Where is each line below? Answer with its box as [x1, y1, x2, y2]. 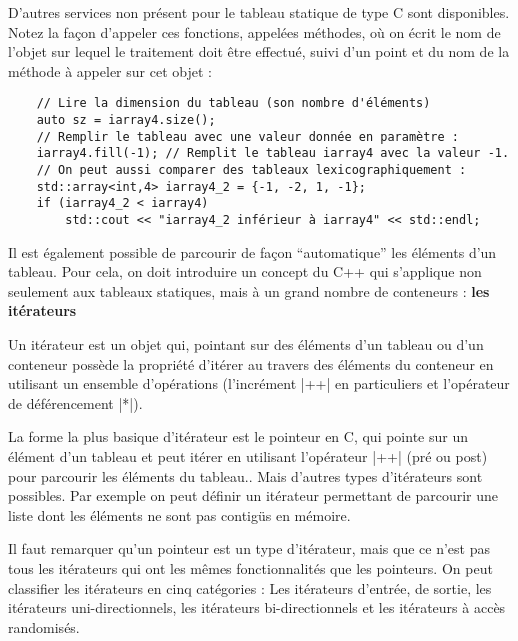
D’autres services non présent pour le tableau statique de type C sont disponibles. [8, 2, 510, 22]
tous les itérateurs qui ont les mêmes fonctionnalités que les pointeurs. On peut [8, 557, 493, 578]
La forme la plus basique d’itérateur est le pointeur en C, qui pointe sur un [8, 426, 468, 447]
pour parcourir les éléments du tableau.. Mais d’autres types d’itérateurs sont [8, 465, 483, 486]
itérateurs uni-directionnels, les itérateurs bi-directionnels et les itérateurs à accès [8, 597, 506, 618]
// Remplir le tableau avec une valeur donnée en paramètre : [36, 129, 460, 144]
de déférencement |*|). [8, 392, 143, 413]
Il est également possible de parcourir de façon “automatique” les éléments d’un [8, 241, 497, 262]
